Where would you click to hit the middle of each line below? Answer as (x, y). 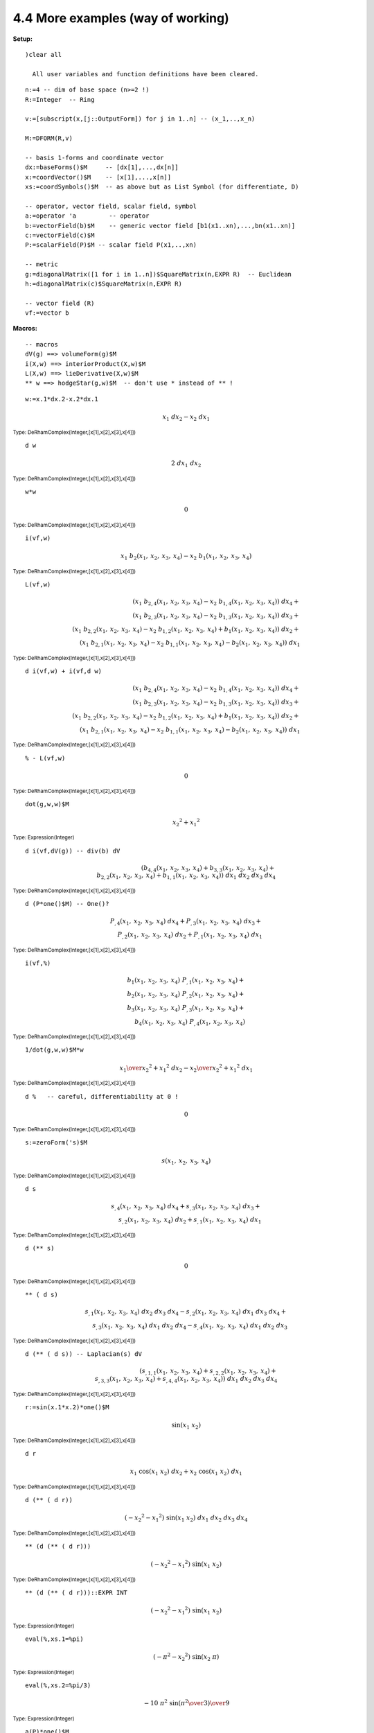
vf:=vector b (47, 313)
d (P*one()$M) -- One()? (67, 904)
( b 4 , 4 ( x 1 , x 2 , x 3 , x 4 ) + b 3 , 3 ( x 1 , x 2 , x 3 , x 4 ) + (208, 869)
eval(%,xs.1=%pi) (54, 1639)
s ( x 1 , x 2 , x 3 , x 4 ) (186, 1161)
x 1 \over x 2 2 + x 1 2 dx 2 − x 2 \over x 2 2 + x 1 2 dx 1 (186, 1068)
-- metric (42, 264)
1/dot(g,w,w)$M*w (54, 1050)
